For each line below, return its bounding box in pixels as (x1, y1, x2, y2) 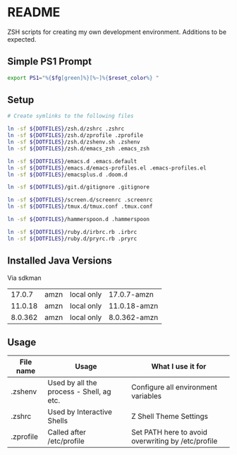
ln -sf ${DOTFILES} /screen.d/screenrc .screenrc (7, 196, 153, 203)
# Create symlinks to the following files (7, 112, 134, 120)
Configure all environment (131, 382, 217, 392)
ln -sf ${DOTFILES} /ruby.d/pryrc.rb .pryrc (7, 235, 138, 242)
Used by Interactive (47, 407, 113, 417)
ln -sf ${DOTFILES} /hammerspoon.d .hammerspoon (7, 216, 150, 223)
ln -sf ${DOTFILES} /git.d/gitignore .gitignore (7, 184, 150, 191)
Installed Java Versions (7, 255, 113, 267)
